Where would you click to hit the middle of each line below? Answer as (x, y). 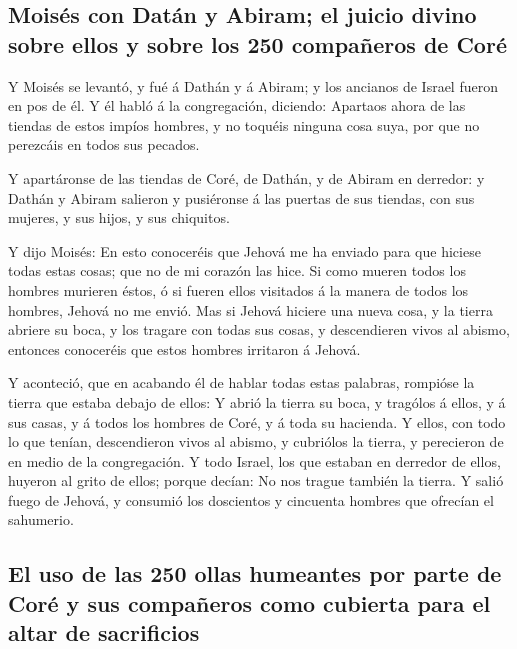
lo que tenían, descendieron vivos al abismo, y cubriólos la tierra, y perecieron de (256, 441)
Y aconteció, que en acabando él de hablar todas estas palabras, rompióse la (241, 382)
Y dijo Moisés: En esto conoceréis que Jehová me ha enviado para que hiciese (244, 250)
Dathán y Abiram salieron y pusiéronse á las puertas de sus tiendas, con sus (241, 197)
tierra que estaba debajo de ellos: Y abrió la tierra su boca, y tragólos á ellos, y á (257, 401)
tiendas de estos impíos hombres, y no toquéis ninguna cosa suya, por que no (244, 124)
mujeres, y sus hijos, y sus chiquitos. (119, 217)
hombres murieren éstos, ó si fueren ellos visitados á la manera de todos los (238, 289)
